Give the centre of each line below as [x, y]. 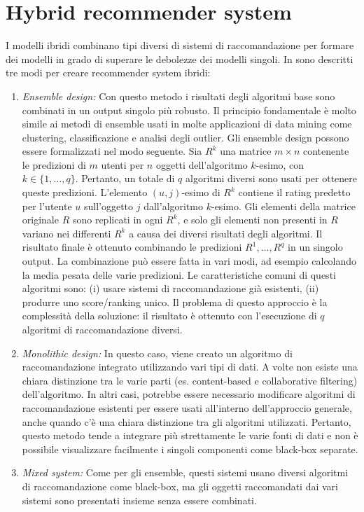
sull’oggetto [108, 206]
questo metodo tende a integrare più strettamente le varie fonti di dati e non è [190, 435]
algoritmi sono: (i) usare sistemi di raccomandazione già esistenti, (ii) [170, 288]
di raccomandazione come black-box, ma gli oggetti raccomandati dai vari [180, 486]
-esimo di [201, 192]
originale [40, 220]
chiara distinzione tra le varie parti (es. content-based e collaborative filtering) [190, 380]
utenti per [122, 164]
